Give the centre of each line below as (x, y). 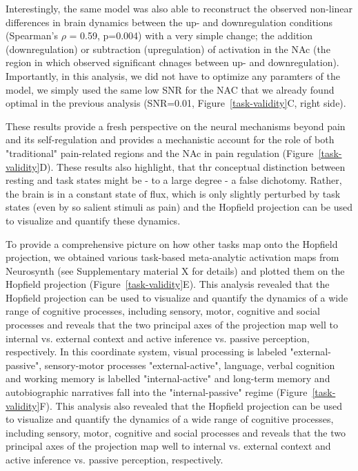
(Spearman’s (32, 35)
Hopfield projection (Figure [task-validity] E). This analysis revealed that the (168, 284)
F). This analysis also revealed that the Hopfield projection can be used (191, 405)
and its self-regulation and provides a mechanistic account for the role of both (170, 139)
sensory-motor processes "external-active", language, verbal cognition (190, 365)
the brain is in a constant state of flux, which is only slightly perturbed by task (173, 193)
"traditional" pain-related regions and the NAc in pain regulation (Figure (160, 153)
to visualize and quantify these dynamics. (93, 220)
